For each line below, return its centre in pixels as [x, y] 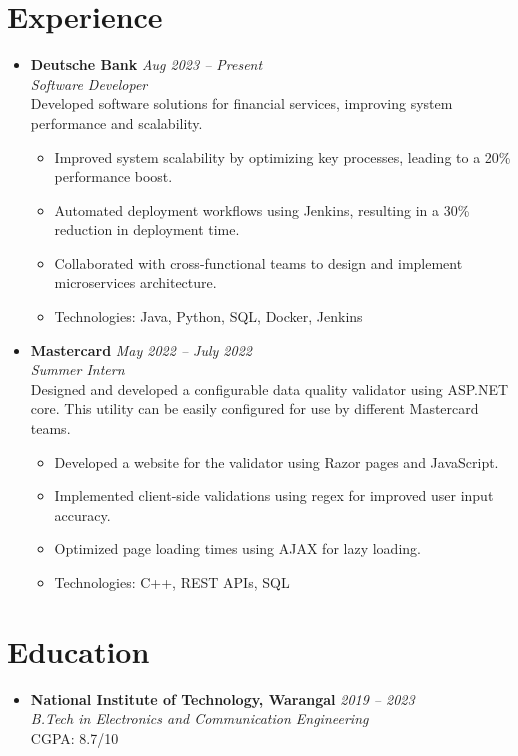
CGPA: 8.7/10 [74, 737]
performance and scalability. [116, 122]
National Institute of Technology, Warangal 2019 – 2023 [222, 698]
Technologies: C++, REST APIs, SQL [172, 582]
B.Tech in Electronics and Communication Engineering [199, 718]
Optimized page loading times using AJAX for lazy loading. [237, 548]
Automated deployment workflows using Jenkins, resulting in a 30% [262, 209]
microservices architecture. [135, 282]
